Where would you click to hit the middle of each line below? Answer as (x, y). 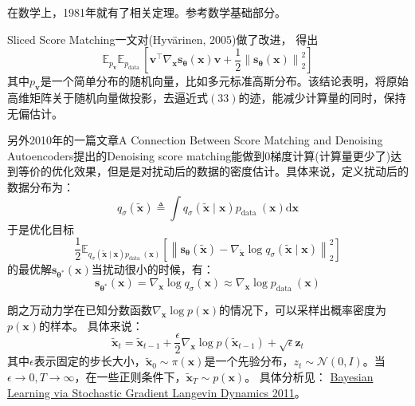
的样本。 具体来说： (91, 325)
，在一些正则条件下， (130, 376)
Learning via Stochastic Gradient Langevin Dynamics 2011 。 (157, 392)
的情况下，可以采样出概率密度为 (303, 310)
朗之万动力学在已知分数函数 (80, 310)
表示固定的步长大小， (90, 361)
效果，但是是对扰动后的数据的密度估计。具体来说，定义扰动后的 (241, 171)
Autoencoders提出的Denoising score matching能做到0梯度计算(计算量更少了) (199, 155)
